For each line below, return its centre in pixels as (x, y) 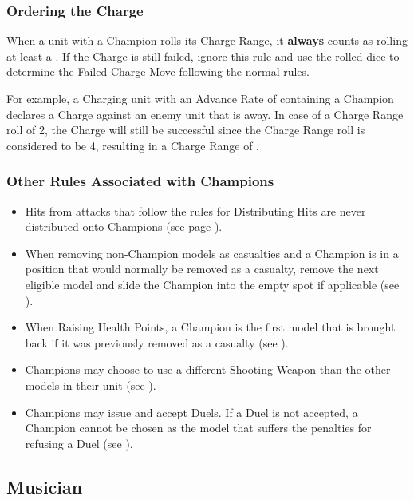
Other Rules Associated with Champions (140, 181)
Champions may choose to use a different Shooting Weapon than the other (208, 369)
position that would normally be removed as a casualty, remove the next (202, 269)
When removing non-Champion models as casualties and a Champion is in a (212, 253)
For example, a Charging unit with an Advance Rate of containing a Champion (200, 98)
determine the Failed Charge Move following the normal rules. (158, 71)
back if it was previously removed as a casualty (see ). (157, 342)
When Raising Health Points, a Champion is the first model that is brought (210, 327)
